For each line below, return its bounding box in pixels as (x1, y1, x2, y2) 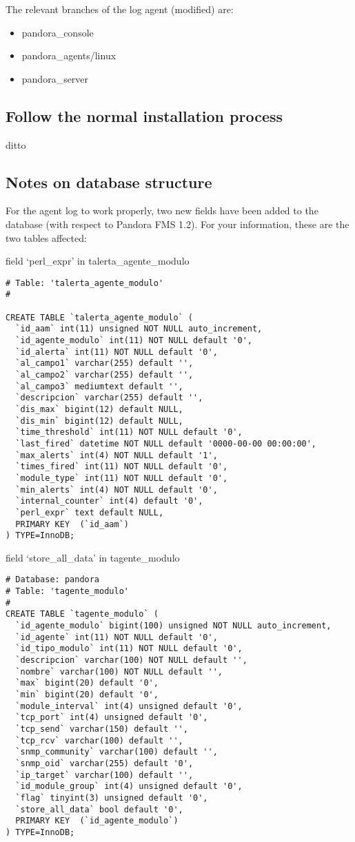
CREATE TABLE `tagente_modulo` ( (6, 609, 159, 619)
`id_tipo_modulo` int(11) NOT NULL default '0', (15, 644, 243, 654)
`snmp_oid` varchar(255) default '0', (15, 758, 194, 768)
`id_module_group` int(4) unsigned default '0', (15, 781, 243, 792)
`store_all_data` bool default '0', (15, 804, 183, 814)
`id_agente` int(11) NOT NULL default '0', (15, 632, 218, 642)
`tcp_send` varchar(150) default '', (15, 723, 188, 734)
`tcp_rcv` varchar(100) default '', (15, 735, 183, 746)
